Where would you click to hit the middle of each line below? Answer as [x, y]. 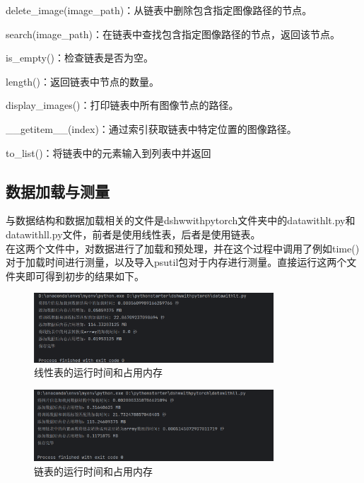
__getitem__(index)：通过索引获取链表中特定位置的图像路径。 [151, 128]
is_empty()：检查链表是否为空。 [80, 58]
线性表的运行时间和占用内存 [98, 372]
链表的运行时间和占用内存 [93, 471]
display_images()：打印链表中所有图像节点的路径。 [122, 105]
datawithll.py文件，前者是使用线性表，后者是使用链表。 [133, 234]
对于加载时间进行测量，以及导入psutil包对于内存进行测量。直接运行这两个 [176, 262]
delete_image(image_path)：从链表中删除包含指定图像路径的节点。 [159, 10]
